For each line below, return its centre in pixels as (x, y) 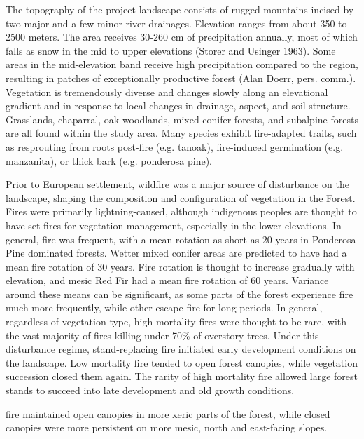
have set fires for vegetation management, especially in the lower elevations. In (174, 225)
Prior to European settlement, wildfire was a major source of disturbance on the (177, 184)
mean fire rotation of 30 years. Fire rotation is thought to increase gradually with (180, 266)
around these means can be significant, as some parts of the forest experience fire (180, 293)
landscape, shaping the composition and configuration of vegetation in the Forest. (181, 197)
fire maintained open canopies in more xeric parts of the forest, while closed (168, 413)
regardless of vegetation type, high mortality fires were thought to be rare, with (176, 322)
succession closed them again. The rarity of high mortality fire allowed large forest (182, 376)
